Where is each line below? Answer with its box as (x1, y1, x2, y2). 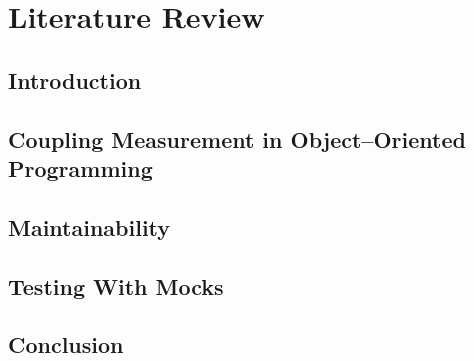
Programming (8, 152, 153, 183)
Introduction (8, 64, 142, 95)
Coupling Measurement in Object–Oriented (8, 123, 466, 154)
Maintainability (8, 211, 171, 242)
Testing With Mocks (8, 270, 224, 301)
